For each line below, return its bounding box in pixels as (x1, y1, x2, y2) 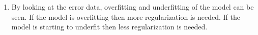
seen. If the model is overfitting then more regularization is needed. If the (11, 11, 240, 22)
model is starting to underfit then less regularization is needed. (11, 21, 208, 32)
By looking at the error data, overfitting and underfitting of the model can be (11, 2, 254, 12)
